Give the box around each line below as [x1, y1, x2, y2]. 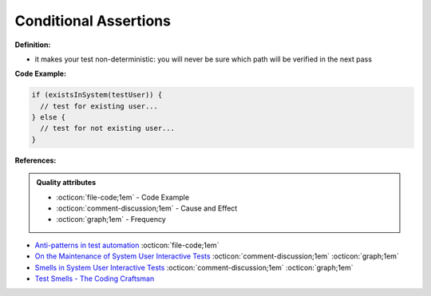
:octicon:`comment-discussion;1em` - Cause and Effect [56, 203, 238, 213]
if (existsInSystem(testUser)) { [31, 90, 163, 100]
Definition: [14, 40, 51, 49]
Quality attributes [36, 178, 96, 187]
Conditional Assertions [14, 12, 172, 30]
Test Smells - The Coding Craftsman [34, 274, 155, 283]
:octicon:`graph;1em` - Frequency [56, 215, 167, 224]
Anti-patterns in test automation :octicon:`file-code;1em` [34, 240, 219, 250]
